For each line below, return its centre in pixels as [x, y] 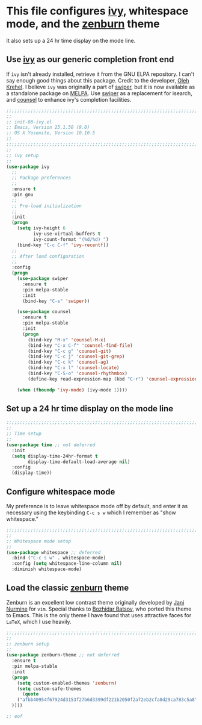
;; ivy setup [23, 155]
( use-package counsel [44, 312]
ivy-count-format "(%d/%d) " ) [71, 239]
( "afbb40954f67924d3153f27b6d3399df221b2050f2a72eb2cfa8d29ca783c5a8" [107, 700]
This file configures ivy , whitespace [97, 11]
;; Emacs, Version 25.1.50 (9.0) [48, 128]
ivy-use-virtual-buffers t [67, 234]
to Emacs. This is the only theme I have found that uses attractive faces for [99, 615]
